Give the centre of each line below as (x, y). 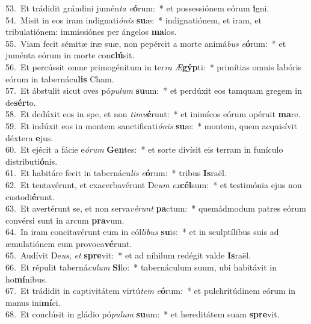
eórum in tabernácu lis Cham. (60, 78)
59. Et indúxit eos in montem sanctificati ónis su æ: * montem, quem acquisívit (151, 125)
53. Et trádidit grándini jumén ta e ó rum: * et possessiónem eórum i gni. (137, 8)
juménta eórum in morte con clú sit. (70, 55)
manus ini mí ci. (33, 302)
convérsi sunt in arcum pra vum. (65, 220)
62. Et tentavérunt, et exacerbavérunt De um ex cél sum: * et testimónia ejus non (154, 184)
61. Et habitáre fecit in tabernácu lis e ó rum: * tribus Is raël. (116, 173)
